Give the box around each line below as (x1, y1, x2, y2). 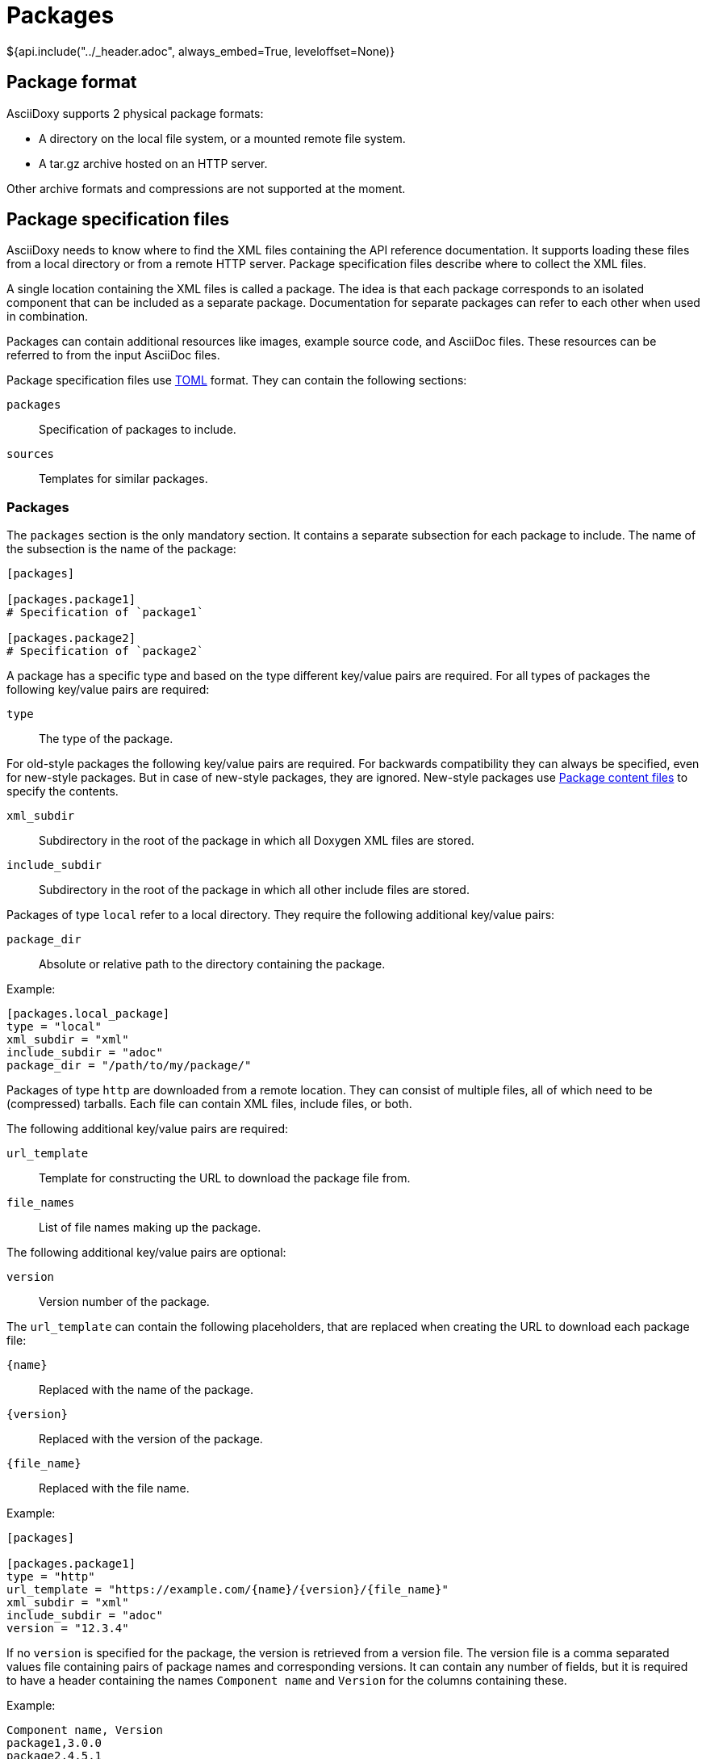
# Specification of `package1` (6, 606, 204, 619)
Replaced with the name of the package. (39, 1383, 253, 1397)
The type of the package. (39, 732, 173, 746)
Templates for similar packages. (39, 472, 208, 486)
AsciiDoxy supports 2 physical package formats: (6, 106, 264, 120)
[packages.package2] (6, 632, 136, 645)
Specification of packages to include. (39, 422, 236, 437)
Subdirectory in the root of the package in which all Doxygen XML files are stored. (39, 833, 474, 848)
